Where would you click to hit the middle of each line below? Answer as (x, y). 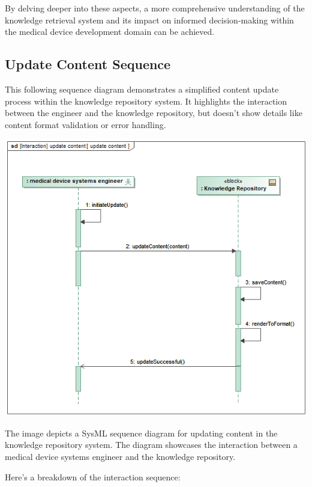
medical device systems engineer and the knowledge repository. (120, 456)
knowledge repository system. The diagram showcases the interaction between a (151, 445)
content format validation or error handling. (85, 124)
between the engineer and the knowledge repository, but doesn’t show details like (154, 113)
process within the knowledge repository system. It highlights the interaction (146, 101)
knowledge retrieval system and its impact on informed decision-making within (149, 20)
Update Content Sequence (88, 64)
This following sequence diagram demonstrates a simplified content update (142, 89)
